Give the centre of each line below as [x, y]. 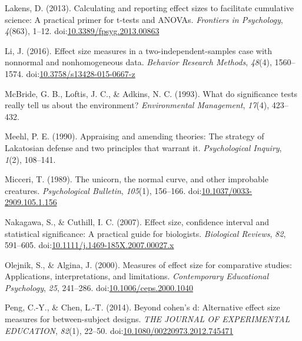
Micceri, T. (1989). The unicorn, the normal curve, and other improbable [137, 179]
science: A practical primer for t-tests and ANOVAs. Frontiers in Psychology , [144, 19]
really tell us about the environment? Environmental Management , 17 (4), [137, 105]
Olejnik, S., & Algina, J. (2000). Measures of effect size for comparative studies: [148, 264]
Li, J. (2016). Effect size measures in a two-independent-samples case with [139, 50]
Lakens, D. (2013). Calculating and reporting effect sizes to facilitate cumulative [150, 8]
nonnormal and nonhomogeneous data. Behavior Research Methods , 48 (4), [138, 62]
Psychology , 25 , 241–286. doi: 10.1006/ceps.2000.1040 [99, 287]
